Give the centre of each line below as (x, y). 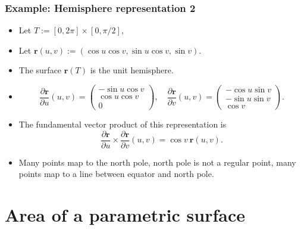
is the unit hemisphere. (132, 70)
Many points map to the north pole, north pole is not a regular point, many (157, 162)
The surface (40, 70)
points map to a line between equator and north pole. (116, 174)
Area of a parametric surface (125, 215)
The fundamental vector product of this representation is (123, 124)
